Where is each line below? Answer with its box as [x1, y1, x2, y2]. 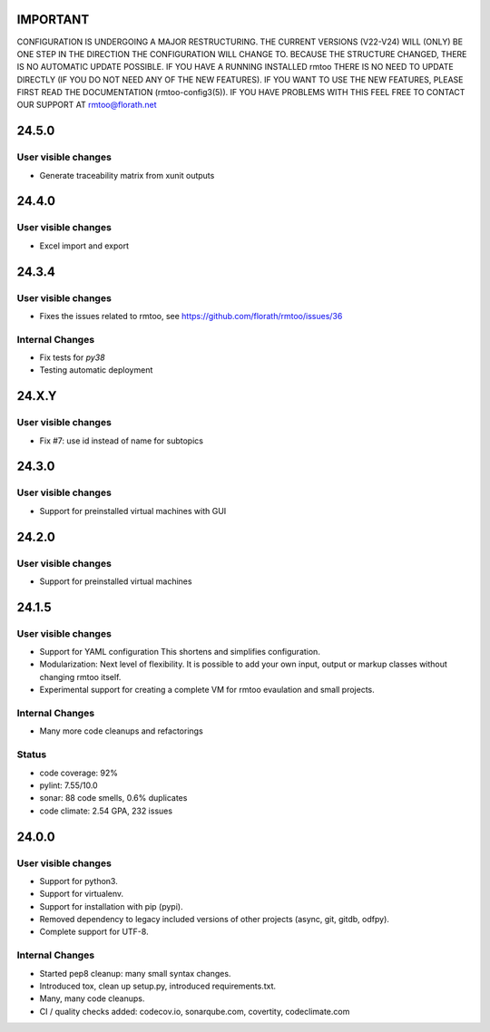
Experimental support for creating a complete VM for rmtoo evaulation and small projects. [39, 685, 376, 696]
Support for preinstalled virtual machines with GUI [39, 505, 227, 516]
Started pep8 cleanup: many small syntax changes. [39, 968, 231, 978]
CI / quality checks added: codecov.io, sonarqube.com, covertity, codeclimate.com [39, 1006, 350, 1017]
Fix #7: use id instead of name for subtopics [39, 435, 204, 446]
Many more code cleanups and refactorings [39, 725, 203, 736]
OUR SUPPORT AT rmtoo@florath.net [16, 100, 158, 111]
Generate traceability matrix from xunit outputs [39, 170, 215, 180]
